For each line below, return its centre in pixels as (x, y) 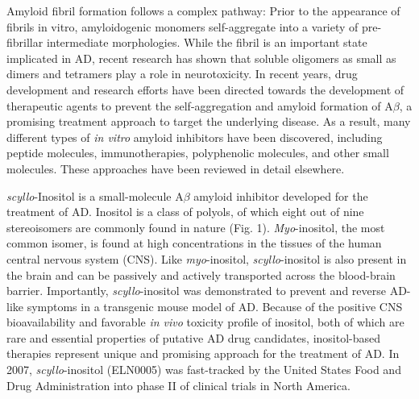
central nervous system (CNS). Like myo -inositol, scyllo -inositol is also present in (207, 258)
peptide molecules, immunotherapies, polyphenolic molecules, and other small (198, 153)
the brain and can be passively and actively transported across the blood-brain (201, 274)
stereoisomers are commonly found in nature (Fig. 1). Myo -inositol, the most (196, 227)
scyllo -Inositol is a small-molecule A (95, 195)
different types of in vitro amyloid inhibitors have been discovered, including (195, 137)
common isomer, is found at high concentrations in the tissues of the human (194, 243)
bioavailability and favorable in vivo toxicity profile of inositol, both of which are (205, 322)
